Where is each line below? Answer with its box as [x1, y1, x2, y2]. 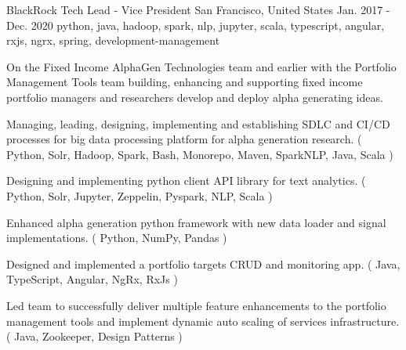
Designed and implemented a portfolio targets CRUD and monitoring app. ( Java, [6, 255, 401, 272]
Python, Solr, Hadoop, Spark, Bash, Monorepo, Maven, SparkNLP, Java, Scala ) [6, 146, 393, 162]
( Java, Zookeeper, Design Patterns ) [6, 328, 183, 345]
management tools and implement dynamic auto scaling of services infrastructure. [6, 312, 400, 329]
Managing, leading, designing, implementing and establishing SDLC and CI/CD [6, 115, 390, 132]
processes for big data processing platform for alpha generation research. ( [6, 131, 362, 147]
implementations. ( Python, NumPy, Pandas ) [6, 229, 227, 246]
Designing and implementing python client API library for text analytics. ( [6, 172, 366, 189]
